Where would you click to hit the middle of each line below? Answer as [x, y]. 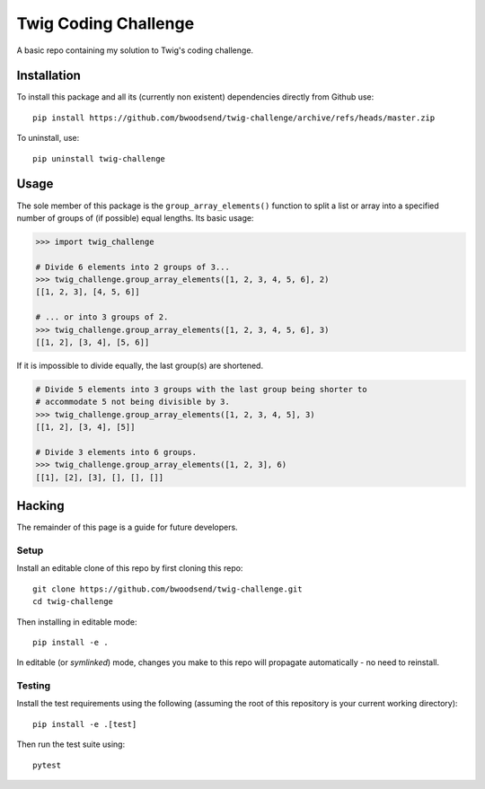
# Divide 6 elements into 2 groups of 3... [133, 267]
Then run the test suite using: [71, 744]
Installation [48, 76]
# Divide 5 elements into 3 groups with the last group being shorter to [201, 389]
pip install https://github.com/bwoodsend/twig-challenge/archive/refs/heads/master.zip [234, 118]
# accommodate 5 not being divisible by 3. [133, 402]
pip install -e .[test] [85, 724]
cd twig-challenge [73, 602]
